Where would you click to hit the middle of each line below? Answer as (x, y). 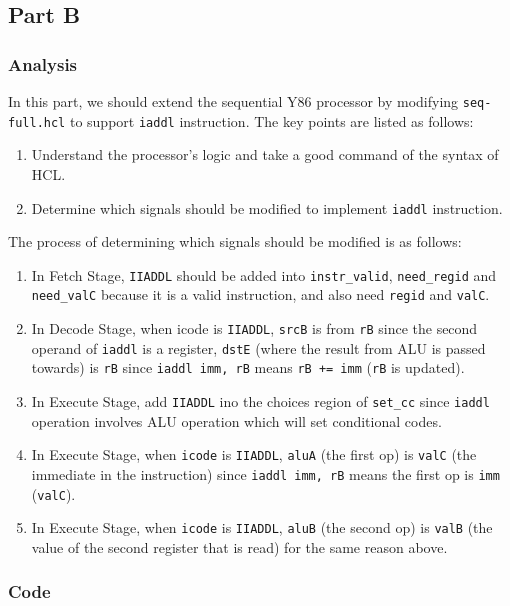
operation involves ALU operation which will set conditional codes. (236, 420)
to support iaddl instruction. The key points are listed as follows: (271, 120)
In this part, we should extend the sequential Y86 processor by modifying (233, 101)
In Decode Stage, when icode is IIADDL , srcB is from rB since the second (254, 328)
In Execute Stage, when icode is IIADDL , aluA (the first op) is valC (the (254, 454)
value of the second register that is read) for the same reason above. (239, 546)
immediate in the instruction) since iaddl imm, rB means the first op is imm (265, 473)
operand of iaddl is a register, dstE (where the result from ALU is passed (258, 347)
